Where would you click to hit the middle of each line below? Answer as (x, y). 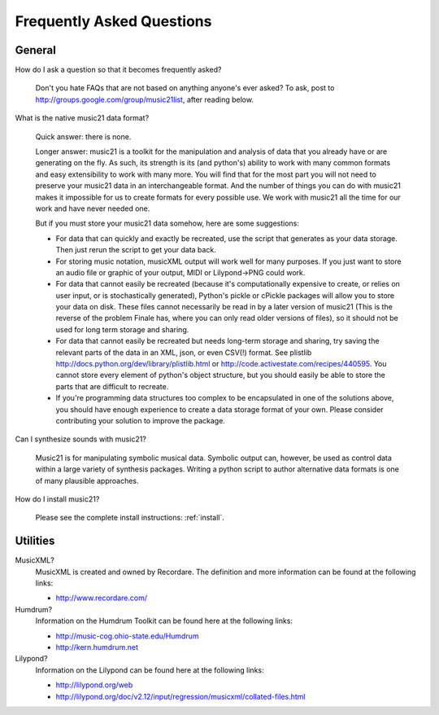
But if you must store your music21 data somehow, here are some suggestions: (167, 223)
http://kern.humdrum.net (97, 647)
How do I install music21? (57, 499)
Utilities (35, 541)
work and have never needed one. (93, 208)
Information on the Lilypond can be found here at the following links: (150, 670)
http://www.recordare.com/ (102, 598)
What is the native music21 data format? (82, 118)
